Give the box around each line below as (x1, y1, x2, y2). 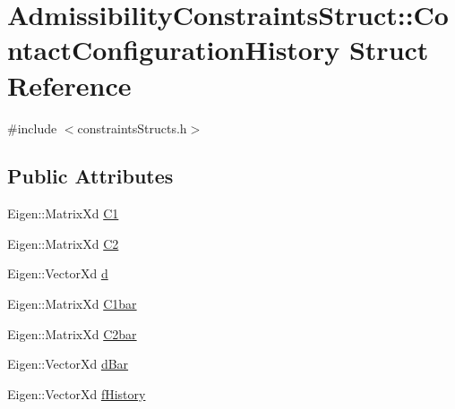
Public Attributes (7, 162, 174, 190)
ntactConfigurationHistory (7, 31, 340, 68)
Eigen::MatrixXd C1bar (7, 294, 137, 313)
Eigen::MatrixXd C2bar (7, 324, 137, 343)
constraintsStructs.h (77, 118, 187, 137)
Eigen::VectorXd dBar (7, 354, 129, 373)
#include (7, 118, 57, 137)
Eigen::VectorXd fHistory (7, 384, 146, 403)
